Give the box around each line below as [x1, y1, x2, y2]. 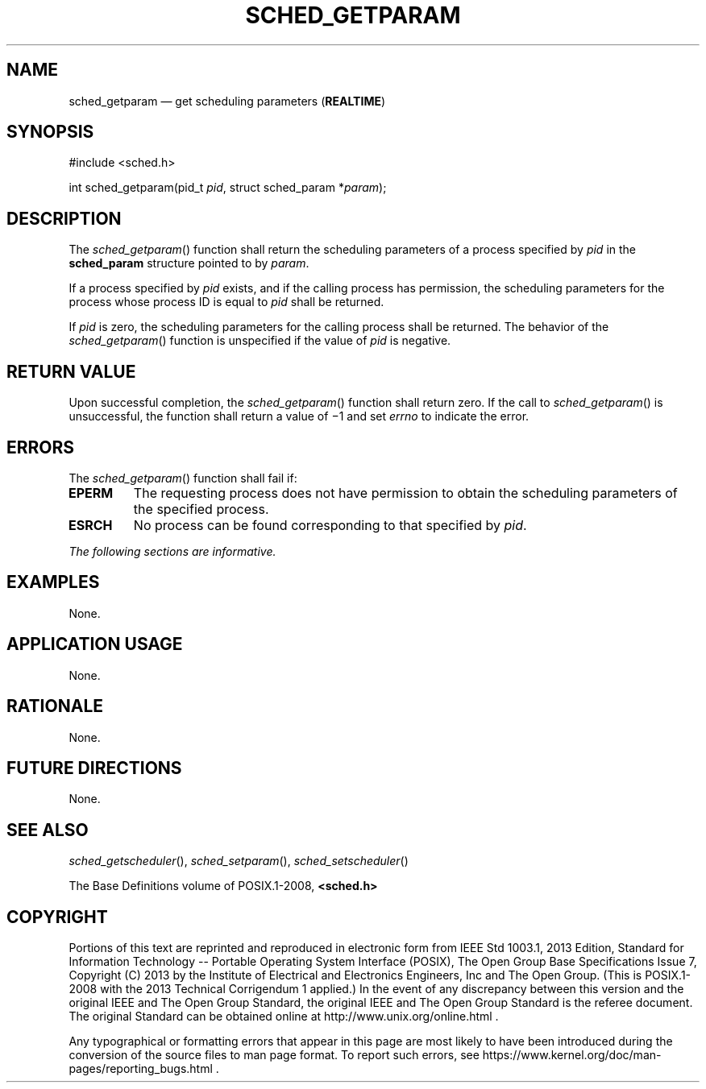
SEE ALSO [6, 819, 89, 840]
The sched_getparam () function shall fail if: [69, 470, 297, 485]
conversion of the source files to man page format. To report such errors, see [69, 1048, 480, 1062]
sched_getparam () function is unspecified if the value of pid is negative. [69, 333, 451, 348]
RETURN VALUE [6, 361, 136, 382]
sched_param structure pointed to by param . [69, 256, 309, 271]
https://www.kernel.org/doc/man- [482, 1048, 662, 1062]
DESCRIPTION [6, 208, 122, 229]
